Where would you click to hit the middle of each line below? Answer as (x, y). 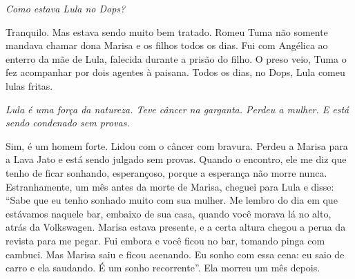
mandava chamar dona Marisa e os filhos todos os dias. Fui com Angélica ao (167, 45)
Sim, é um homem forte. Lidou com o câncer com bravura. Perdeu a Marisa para (177, 145)
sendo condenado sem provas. (68, 123)
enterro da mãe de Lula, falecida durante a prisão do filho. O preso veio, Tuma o (176, 58)
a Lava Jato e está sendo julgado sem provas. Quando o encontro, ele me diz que (176, 159)
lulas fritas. (29, 85)
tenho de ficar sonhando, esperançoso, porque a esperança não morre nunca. (166, 172)
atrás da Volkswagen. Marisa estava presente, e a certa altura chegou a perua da (176, 227)
